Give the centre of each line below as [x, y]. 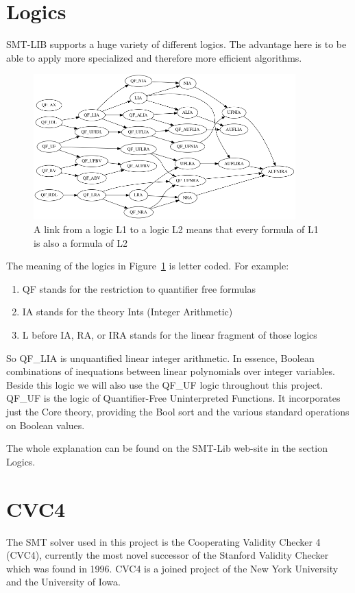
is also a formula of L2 [81, 242]
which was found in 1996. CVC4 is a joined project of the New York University [172, 568]
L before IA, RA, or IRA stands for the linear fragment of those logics [170, 335]
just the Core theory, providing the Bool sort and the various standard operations [178, 411]
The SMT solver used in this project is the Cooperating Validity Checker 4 [163, 541]
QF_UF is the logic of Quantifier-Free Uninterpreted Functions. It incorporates [173, 398]
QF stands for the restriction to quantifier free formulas [139, 288]
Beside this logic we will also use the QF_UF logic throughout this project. [165, 384]
